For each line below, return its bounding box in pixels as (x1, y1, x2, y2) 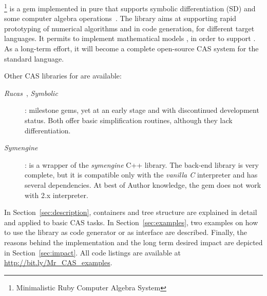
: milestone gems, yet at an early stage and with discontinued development (25, 105, 259, 115)
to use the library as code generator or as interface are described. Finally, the (4, 227, 247, 238)
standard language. (4, 53, 64, 64)
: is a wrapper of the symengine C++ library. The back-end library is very (25, 159, 259, 170)
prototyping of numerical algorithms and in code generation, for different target (4, 23, 255, 33)
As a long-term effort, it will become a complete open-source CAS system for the (4, 43, 259, 54)
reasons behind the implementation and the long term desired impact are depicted (4, 236, 263, 247)
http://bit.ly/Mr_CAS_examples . (4, 257, 112, 268)
